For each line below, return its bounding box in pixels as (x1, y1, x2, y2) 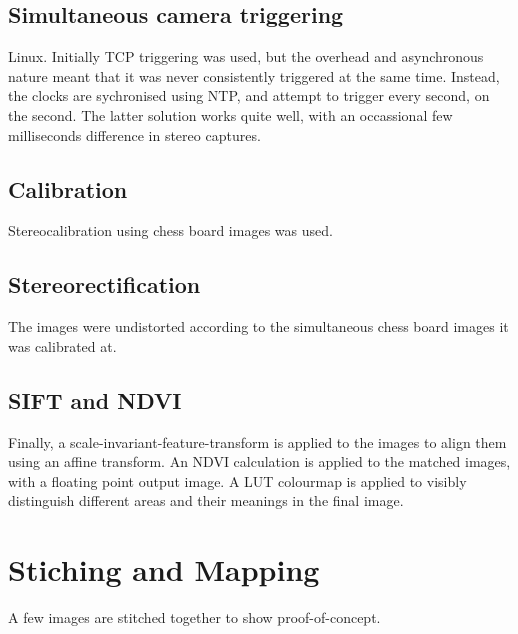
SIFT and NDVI (8, 384, 182, 415)
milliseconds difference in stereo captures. (8, 124, 261, 145)
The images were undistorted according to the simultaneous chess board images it (8, 316, 509, 337)
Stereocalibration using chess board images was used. (8, 220, 333, 241)
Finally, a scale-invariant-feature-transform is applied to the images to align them (8, 431, 507, 452)
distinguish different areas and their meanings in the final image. (8, 490, 404, 511)
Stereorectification (8, 269, 201, 300)
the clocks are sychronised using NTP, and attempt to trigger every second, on (8, 85, 490, 106)
